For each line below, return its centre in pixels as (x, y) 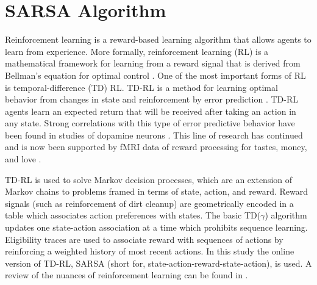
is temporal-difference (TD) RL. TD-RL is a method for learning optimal (141, 87)
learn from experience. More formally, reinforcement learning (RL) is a (137, 51)
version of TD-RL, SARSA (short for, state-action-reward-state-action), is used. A (158, 263)
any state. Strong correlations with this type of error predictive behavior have (150, 123)
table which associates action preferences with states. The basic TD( (133, 215)
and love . (23, 159)
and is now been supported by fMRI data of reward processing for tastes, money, (156, 147)
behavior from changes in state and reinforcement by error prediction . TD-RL (151, 99)
